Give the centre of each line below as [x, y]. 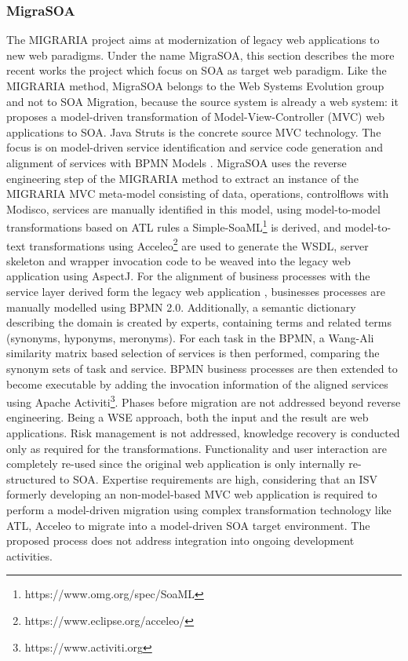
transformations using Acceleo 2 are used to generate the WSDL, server [199, 244]
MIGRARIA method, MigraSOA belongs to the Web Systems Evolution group [195, 86]
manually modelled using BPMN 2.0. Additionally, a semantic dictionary [181, 307]
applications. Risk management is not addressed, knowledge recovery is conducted [203, 433]
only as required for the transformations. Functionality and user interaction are [197, 448]
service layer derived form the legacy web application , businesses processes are [196, 292]
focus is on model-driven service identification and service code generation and [195, 147]
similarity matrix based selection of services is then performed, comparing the [193, 353]
